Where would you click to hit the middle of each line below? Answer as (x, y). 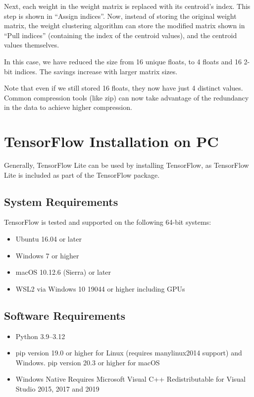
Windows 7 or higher (47, 255)
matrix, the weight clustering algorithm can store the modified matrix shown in (125, 25)
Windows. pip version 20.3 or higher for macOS (88, 362)
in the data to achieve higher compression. (68, 107)
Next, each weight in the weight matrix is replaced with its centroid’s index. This (127, 6)
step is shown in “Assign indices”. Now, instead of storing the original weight (120, 16)
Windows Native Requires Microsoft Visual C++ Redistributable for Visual (130, 379)
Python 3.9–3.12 (40, 336)
